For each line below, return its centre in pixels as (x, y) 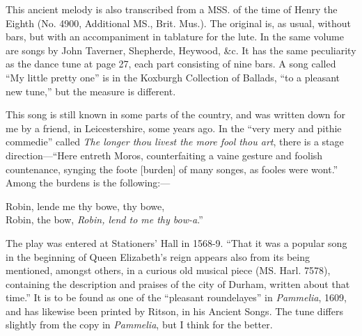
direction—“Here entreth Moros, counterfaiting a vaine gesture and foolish (164, 155)
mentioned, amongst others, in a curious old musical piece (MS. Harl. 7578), (168, 270)
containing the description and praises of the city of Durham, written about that (178, 283)
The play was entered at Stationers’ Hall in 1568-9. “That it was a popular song (176, 242)
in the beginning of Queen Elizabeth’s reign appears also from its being (158, 256)
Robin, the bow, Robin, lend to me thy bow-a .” (104, 219)
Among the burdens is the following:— (88, 183)
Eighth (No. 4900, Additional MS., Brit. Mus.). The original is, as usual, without (178, 23)
